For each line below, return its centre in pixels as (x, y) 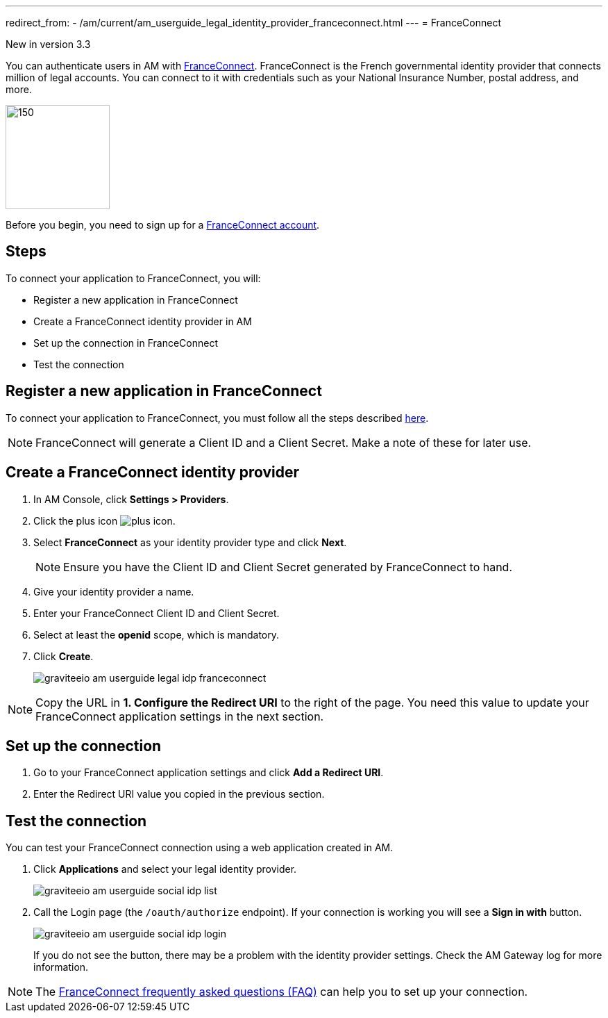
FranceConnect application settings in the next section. (180, 716)
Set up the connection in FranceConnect (126, 343)
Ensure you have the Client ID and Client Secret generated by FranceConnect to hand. (288, 567)
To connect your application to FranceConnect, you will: (133, 278)
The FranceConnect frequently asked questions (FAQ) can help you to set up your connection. (282, 992)
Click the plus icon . (104, 520)
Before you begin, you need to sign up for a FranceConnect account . (163, 225)
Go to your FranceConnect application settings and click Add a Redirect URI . (209, 773)
